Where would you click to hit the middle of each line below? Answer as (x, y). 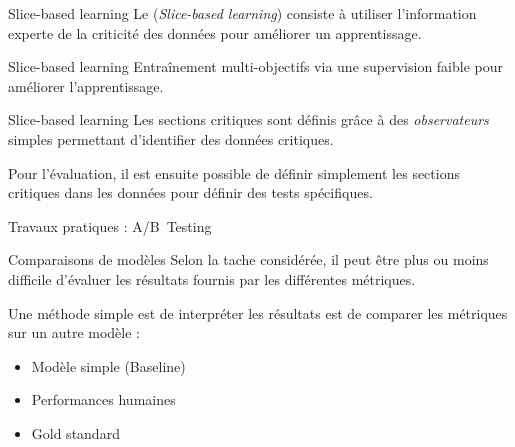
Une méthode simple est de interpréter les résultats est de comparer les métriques (258, 312)
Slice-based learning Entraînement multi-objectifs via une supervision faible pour (256, 66)
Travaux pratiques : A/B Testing (110, 225)
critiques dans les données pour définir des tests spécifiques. (190, 192)
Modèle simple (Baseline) (108, 365)
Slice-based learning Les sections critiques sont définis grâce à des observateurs (248, 119)
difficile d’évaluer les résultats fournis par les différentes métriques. (212, 278)
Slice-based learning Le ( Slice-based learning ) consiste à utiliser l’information (242, 13)
